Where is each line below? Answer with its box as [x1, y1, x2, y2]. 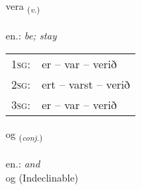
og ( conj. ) [6, 127, 43, 144]
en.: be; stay [6, 27, 57, 42]
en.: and [6, 156, 40, 171]
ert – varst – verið [42, 76, 130, 93]
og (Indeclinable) [6, 170, 79, 184]
